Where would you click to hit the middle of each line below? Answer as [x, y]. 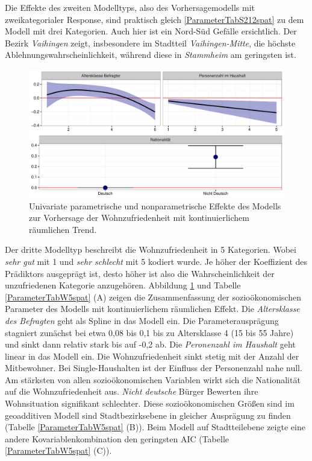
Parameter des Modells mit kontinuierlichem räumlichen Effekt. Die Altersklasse [152, 309]
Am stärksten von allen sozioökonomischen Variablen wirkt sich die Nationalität [153, 379]
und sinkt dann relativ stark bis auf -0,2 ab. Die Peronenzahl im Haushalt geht [150, 344]
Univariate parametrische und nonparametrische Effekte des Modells [155, 205]
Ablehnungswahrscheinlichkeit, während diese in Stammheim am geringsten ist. [151, 55]
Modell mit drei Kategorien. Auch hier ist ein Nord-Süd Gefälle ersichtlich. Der [151, 31]
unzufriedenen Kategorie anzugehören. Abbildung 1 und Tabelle [123, 285]
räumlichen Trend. [63, 229]
